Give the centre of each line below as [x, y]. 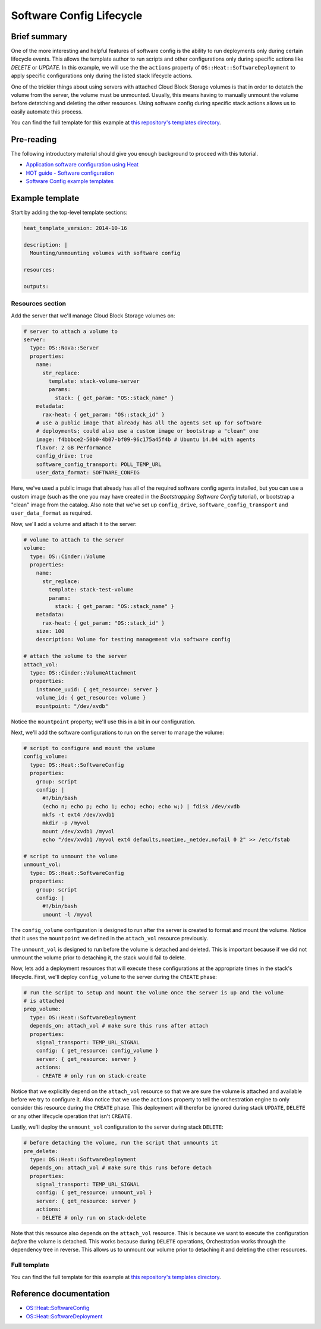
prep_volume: [43, 1009]
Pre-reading [34, 139]
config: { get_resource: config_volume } [97, 1051]
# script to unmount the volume [71, 856]
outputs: [36, 286]
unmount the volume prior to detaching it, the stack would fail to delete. [99, 958]
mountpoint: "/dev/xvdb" [72, 706]
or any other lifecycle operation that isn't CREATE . [71, 1116]
